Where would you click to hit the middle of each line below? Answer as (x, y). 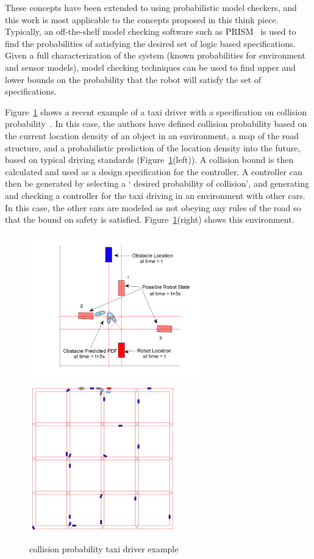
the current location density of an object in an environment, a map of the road (152, 135)
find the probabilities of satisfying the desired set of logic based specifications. (150, 43)
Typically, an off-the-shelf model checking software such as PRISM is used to (151, 31)
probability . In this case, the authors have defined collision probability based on (156, 124)
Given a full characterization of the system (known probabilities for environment (155, 55)
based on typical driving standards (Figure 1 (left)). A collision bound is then (149, 160)
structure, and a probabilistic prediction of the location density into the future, (153, 147)
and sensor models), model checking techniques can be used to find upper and (150, 67)
